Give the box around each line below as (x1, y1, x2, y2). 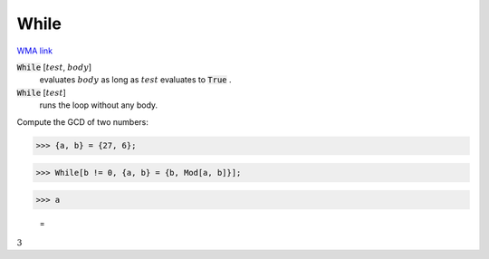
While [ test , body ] (16, 62, 92, 72)
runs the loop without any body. (39, 100, 158, 110)
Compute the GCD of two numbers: (16, 116, 149, 127)
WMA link (16, 45, 53, 56)
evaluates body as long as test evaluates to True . (39, 74, 232, 85)
